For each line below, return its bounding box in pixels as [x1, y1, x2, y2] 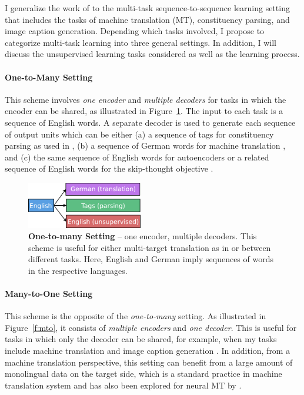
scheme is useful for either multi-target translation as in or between [28, 241, 271, 253]
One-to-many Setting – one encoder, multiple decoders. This [28, 230, 257, 242]
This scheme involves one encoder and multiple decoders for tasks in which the [5, 93, 286, 105]
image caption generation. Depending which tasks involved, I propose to [5, 25, 265, 37]
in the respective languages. [28, 264, 128, 276]
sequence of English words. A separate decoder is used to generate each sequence [5, 116, 296, 128]
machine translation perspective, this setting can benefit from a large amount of [5, 356, 293, 368]
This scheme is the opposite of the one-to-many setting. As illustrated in [5, 310, 266, 322]
